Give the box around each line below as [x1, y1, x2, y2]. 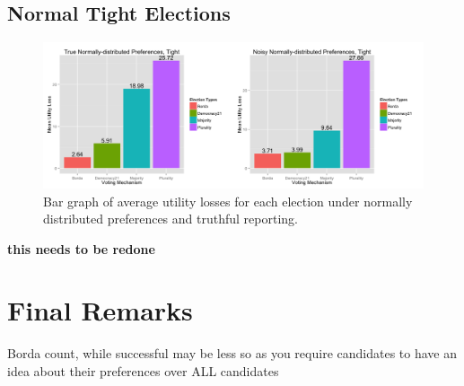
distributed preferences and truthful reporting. [43, 209, 298, 228]
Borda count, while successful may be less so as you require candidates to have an [7, 344, 457, 363]
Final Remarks [7, 292, 193, 329]
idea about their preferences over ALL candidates [7, 362, 279, 381]
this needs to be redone [7, 239, 155, 258]
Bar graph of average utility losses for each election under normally [43, 191, 413, 210]
